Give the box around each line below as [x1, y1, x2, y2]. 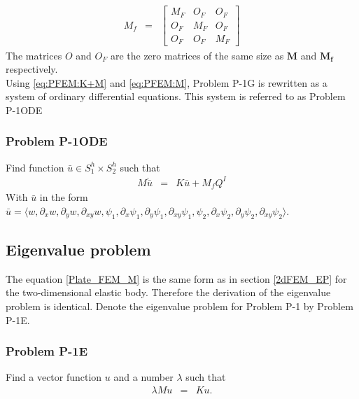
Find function [6, 160, 64, 174]
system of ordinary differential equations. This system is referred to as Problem [6, 89, 346, 104]
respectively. [6, 62, 58, 76]
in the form [39, 190, 88, 204]
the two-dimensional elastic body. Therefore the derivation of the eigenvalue [6, 285, 331, 300]
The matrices [6, 48, 62, 62]
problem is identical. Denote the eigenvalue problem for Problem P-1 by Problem [6, 299, 353, 314]
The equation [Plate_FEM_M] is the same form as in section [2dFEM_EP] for [6, 271, 347, 286]
